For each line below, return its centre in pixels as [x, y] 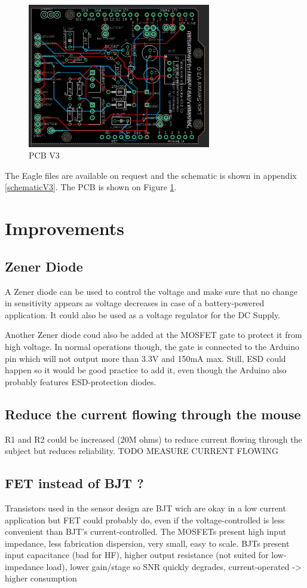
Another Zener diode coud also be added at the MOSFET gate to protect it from [153, 335]
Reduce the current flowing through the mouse [153, 414]
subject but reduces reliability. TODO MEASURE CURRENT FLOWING [142, 451]
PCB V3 [44, 155]
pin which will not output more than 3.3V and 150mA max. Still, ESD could [145, 358]
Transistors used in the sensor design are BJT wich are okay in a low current [145, 508]
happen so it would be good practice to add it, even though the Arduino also [146, 370]
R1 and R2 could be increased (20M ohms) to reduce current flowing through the [153, 439]
